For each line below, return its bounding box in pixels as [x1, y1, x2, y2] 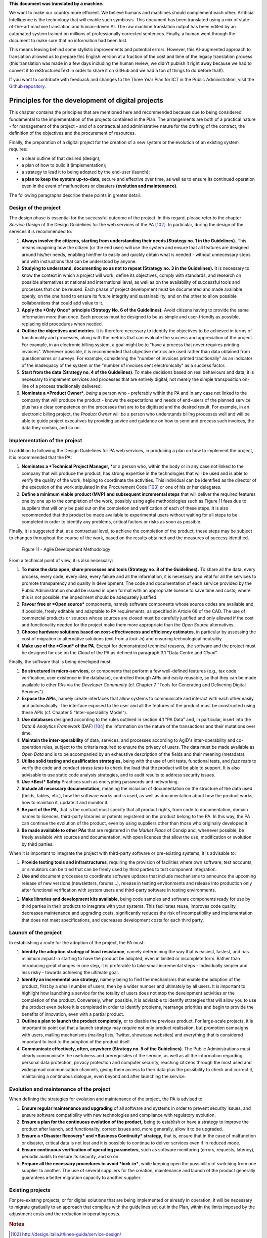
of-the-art [9, 24, 30, 30]
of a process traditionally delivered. [30, 383, 102, 389]
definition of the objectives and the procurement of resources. [9, 130, 136, 136]
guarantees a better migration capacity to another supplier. [21, 1174, 142, 1181]
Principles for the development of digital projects [9, 97, 163, 105]
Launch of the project [9, 929, 62, 936]
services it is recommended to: [9, 228, 73, 235]
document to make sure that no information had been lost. [9, 37, 128, 43]
